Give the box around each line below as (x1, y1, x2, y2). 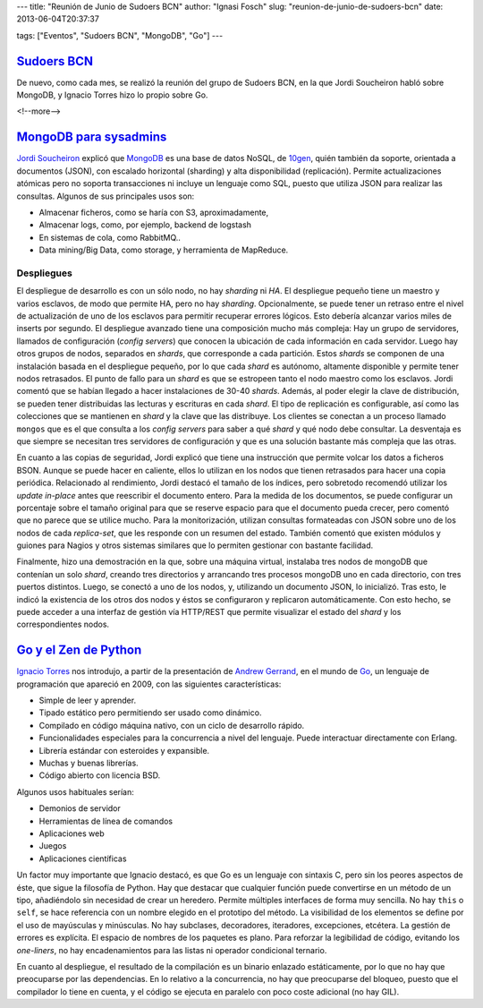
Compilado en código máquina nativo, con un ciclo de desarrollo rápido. (38, 720, 305, 730)
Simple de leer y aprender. (38, 695, 137, 706)
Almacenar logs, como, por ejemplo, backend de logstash (38, 219, 252, 230)
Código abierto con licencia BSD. (38, 770, 161, 781)
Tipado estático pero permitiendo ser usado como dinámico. (38, 707, 262, 718)
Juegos (38, 841, 67, 851)
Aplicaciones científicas (38, 853, 127, 864)
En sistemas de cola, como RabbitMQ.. (38, 232, 181, 243)
